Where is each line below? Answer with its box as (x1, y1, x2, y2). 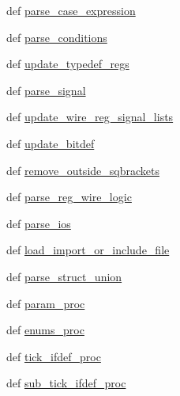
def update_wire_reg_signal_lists (6, 109, 174, 125)
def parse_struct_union (6, 268, 122, 284)
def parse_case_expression (6, 2, 136, 18)
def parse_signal (6, 82, 86, 98)
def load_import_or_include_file (6, 242, 170, 258)
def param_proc (6, 295, 85, 311)
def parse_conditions (6, 29, 107, 45)
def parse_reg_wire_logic (6, 188, 132, 205)
